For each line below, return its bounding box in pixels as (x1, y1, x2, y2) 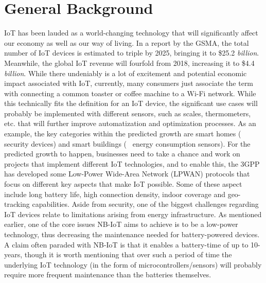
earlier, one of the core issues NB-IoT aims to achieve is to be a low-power (4, 219, 238, 229)
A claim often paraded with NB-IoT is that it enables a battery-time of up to (4, 239, 249, 250)
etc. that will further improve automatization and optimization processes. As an (4, 118, 256, 129)
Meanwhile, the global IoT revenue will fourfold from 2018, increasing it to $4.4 (4, 57, 255, 68)
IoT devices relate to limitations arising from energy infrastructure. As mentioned (4, 208, 262, 219)
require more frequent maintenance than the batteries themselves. (4, 269, 211, 280)
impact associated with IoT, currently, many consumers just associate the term (4, 78, 254, 89)
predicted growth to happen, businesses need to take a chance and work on (4, 148, 240, 159)
